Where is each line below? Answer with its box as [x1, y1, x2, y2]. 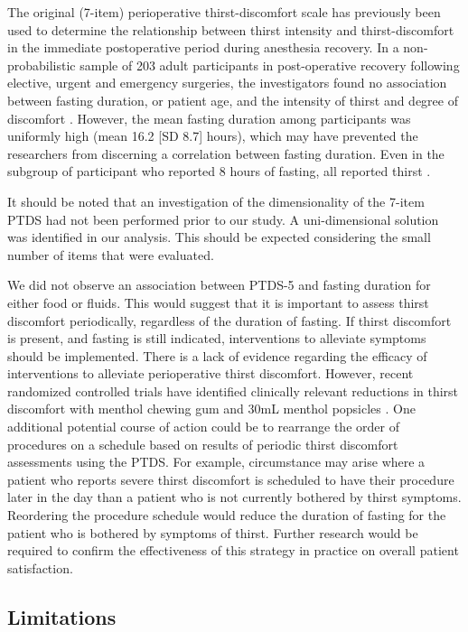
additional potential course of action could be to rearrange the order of [7, 417, 399, 436]
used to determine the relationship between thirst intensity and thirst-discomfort [7, 20, 454, 39]
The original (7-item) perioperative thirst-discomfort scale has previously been [7, 3, 441, 21]
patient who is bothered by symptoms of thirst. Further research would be [7, 523, 418, 542]
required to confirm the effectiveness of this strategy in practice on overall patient [7, 541, 459, 560]
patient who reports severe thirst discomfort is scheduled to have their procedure [7, 469, 454, 488]
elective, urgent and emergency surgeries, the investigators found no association [7, 73, 447, 92]
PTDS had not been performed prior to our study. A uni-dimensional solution [7, 209, 439, 228]
